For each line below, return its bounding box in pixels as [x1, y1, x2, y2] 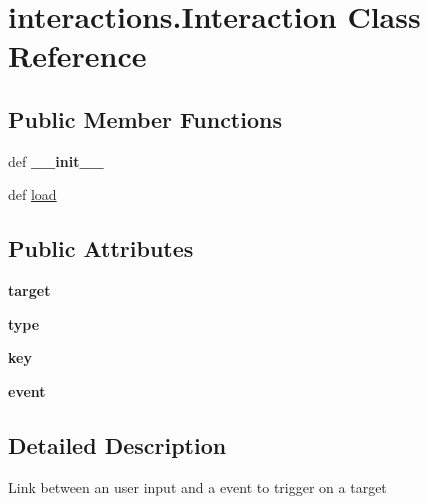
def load [8, 184, 57, 205]
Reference [8, 35, 147, 76]
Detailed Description [8, 429, 227, 460]
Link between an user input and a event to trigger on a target [8, 476, 387, 497]
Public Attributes [8, 233, 194, 264]
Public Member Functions [8, 103, 282, 134]
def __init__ [8, 150, 104, 171]
